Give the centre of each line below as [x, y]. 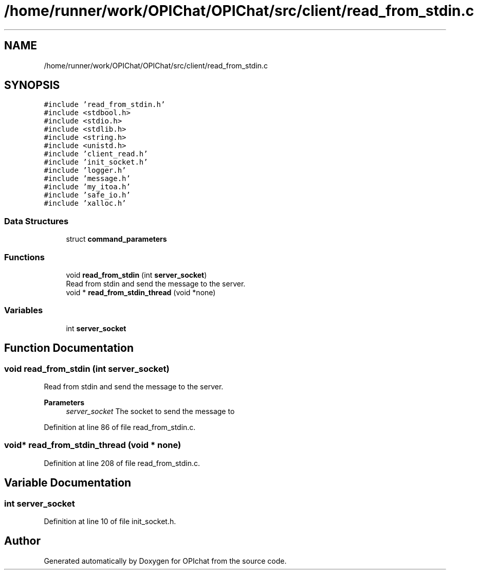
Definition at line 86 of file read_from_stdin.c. [120, 427]
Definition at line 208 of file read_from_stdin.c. [122, 463]
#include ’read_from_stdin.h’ [105, 105]
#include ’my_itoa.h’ [87, 187]
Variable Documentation [68, 483]
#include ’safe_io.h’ [87, 195]
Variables [24, 310]
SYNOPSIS [32, 85]
